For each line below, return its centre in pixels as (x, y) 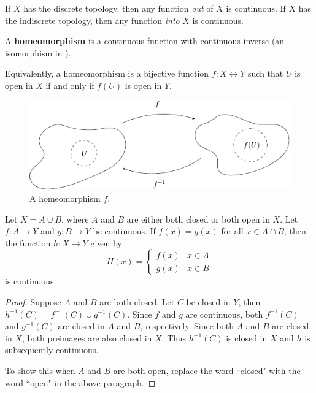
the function (28, 242)
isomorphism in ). (38, 52)
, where (75, 219)
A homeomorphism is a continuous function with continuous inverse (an (145, 41)
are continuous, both (224, 314)
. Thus (174, 338)
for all (232, 231)
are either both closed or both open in (198, 219)
